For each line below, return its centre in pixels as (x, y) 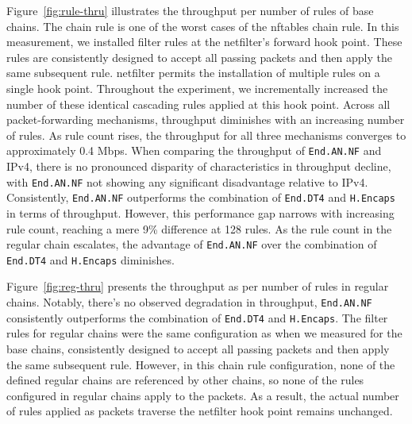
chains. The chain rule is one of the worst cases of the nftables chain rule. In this (203, 26)
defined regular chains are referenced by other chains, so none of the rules (185, 380)
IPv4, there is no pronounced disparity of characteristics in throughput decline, (199, 166)
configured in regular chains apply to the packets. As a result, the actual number (203, 395)
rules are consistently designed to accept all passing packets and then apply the (199, 57)
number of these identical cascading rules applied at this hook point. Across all (198, 104)
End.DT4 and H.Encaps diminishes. (90, 259)
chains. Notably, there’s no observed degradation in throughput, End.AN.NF (189, 302)
